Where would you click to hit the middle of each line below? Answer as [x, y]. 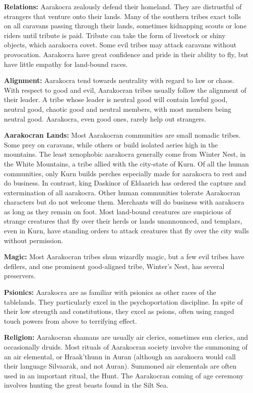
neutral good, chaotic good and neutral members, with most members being [118, 109]
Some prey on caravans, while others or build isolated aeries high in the [111, 144]
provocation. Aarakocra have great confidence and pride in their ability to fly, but [126, 54]
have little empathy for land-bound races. [66, 64]
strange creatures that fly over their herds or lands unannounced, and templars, [123, 221]
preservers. [20, 276]
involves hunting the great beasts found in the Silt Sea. [86, 385]
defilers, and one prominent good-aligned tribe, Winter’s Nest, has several [114, 266]
